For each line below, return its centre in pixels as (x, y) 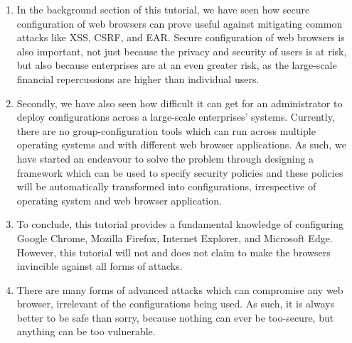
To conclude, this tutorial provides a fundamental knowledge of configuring (180, 224)
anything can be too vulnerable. (86, 331)
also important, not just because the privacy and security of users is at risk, (182, 51)
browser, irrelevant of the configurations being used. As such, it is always (176, 304)
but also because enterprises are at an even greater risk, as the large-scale (177, 65)
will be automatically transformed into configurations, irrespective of (166, 186)
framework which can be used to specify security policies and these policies (180, 172)
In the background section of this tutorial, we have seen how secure (163, 9)
